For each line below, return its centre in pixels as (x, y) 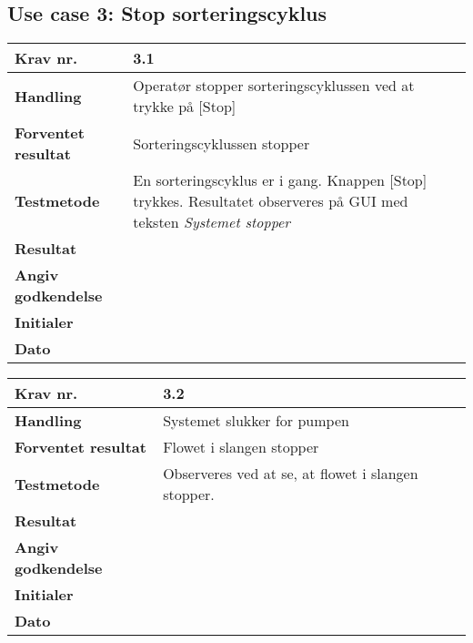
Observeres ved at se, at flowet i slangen (291, 474)
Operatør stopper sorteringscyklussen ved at (274, 86)
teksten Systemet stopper (212, 222)
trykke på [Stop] (185, 107)
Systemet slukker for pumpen (256, 421)
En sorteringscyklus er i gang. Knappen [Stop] (280, 180)
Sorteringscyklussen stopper (221, 143)
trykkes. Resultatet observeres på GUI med (271, 201)
